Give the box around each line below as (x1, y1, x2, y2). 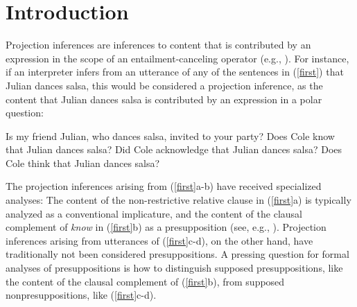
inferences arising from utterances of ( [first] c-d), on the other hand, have (6, 233, 313, 247)
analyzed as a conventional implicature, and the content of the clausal (6, 206, 302, 220)
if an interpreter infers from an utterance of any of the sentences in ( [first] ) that (6, 64, 344, 79)
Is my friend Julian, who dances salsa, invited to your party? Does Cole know (6, 128, 335, 143)
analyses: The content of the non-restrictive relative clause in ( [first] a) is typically (6, 193, 351, 207)
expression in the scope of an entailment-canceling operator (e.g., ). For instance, (6, 51, 349, 65)
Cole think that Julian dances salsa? (6, 155, 160, 170)
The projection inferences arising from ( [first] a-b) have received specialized (6, 179, 322, 193)
